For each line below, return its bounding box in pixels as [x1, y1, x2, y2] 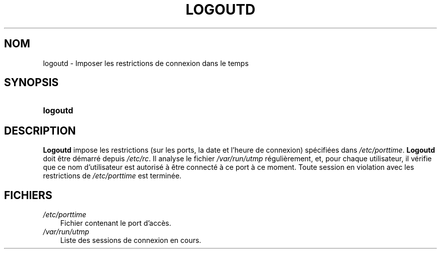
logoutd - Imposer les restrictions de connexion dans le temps [43, 58, 249, 68]
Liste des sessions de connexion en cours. [60, 236, 201, 245]
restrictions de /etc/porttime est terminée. [43, 171, 182, 180]
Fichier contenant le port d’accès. [60, 219, 172, 228]
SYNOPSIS [4, 76, 59, 89]
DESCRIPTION [4, 124, 76, 137]
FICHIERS [4, 188, 52, 202]
